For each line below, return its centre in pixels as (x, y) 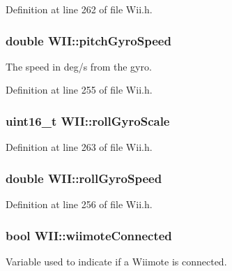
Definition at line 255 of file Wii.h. (79, 90)
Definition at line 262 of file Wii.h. (79, 9)
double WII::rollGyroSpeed (84, 178)
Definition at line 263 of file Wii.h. (79, 147)
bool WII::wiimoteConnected (89, 235)
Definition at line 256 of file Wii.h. (79, 204)
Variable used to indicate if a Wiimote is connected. (116, 261)
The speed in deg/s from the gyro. (79, 66)
